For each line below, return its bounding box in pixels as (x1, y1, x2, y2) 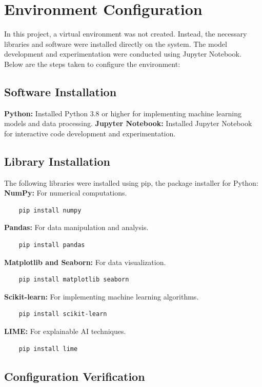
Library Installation (4, 153, 111, 169)
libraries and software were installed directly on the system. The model (4, 38, 227, 49)
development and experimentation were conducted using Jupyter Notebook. (4, 48, 241, 59)
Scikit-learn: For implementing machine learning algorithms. (4, 291, 199, 302)
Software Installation (4, 83, 117, 99)
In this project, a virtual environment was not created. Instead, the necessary (4, 28, 247, 39)
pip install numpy (18, 206, 82, 214)
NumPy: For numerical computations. (4, 187, 127, 198)
